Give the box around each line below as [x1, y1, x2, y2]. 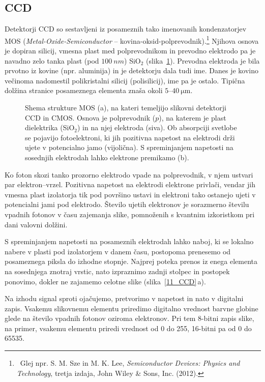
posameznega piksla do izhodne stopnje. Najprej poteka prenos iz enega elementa [5, 256, 257, 267]
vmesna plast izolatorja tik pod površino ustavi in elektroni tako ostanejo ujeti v [5, 189, 256, 199]
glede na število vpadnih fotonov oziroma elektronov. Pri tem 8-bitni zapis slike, [5, 313, 254, 324]
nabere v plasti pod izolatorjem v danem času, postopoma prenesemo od [5, 246, 231, 256]
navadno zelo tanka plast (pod [5, 55, 99, 66]
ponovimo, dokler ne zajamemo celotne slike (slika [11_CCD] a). [5, 276, 206, 286]
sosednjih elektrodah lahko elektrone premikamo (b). [25, 152, 189, 162]
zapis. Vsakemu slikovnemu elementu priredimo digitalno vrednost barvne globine [5, 303, 258, 313]
